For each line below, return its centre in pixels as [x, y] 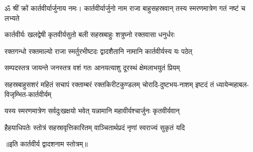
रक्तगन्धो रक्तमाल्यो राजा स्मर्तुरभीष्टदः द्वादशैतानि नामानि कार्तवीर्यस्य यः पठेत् [98, 51]
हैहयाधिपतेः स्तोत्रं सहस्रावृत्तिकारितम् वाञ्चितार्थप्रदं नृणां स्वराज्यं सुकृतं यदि [95, 127]
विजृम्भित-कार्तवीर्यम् [28, 94]
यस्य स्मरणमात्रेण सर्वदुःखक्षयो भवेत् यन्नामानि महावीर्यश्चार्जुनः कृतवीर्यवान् [92, 111]
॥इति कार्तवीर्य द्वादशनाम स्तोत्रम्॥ [46, 144]
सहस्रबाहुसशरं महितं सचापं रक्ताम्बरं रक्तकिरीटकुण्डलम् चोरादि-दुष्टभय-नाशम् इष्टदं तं [109, 84]
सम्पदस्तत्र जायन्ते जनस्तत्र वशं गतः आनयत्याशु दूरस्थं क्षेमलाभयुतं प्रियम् [92, 68]
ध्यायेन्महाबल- [232, 84]
